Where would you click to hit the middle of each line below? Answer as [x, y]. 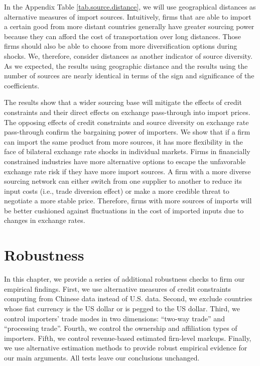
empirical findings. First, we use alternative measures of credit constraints [118, 288]
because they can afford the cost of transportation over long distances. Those [122, 36]
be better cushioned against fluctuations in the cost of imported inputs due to [124, 210]
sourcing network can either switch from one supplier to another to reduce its [123, 181]
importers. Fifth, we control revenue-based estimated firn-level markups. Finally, [128, 338]
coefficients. [22, 85]
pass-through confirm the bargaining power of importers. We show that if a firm [127, 132]
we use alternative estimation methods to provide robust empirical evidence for [126, 348]
